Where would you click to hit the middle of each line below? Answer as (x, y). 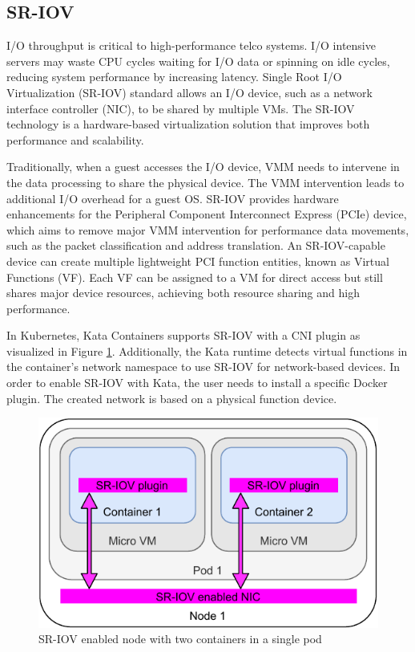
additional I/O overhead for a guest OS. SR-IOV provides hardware (173, 198)
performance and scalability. (75, 139)
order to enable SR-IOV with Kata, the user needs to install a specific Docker (197, 383)
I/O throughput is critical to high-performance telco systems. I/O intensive (191, 45)
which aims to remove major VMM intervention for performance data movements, (208, 229)
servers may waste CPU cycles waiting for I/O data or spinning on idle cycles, (198, 61)
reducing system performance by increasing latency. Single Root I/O (174, 77)
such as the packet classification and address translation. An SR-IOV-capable (196, 245)
